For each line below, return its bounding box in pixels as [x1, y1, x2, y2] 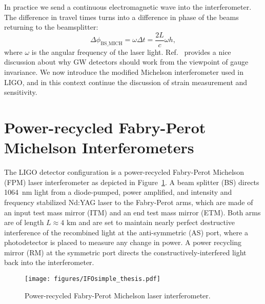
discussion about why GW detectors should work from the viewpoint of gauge [4, 56, 249, 67]
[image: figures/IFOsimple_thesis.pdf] [25, 275, 160, 283]
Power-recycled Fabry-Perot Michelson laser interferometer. [25, 290, 211, 300]
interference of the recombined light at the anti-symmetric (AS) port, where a [4, 227, 248, 237]
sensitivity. [4, 87, 37, 97]
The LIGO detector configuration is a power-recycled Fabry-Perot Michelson [4, 167, 244, 177]
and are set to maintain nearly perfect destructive [78, 217, 235, 228]
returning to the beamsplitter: [4, 22, 98, 32]
